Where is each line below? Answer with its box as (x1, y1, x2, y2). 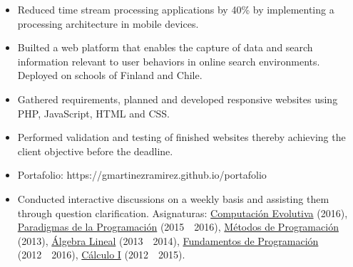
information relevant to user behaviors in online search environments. (17, 53, 320, 68)
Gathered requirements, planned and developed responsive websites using (17, 91, 338, 106)
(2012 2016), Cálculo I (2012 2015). (17, 247, 185, 262)
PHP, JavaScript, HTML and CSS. (17, 105, 170, 120)
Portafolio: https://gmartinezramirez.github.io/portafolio (17, 167, 267, 182)
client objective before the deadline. (17, 143, 173, 158)
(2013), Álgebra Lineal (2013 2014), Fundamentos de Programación (17, 233, 319, 248)
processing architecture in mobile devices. (17, 16, 199, 31)
